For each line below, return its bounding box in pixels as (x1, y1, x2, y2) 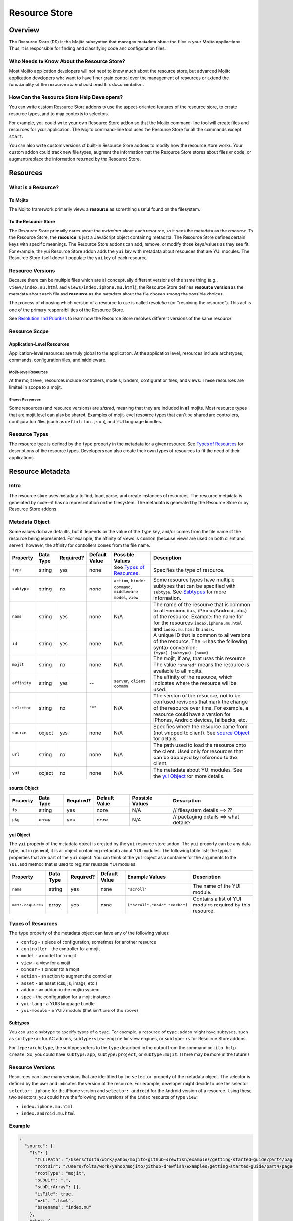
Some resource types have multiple (153, 576, 235, 583)
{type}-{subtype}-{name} (153, 650, 209, 655)
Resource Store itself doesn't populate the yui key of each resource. (9, 255, 148, 261)
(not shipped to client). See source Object (153, 729, 250, 736)
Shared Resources (9, 397, 41, 402)
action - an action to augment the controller (21, 973, 112, 979)
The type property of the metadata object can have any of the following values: (9, 930, 170, 936)
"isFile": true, (35, 1191, 74, 1197)
